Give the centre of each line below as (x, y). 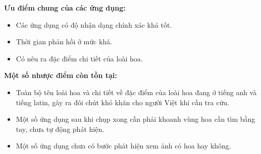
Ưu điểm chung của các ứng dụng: (65, 8)
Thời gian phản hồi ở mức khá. (64, 42)
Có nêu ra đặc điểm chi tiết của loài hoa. (79, 58)
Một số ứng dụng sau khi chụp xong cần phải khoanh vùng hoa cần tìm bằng (136, 119)
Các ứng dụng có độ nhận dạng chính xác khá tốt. (94, 24)
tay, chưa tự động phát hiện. (60, 129)
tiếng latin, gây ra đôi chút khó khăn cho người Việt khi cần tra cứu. (122, 102)
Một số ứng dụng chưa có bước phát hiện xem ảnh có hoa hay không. (123, 146)
